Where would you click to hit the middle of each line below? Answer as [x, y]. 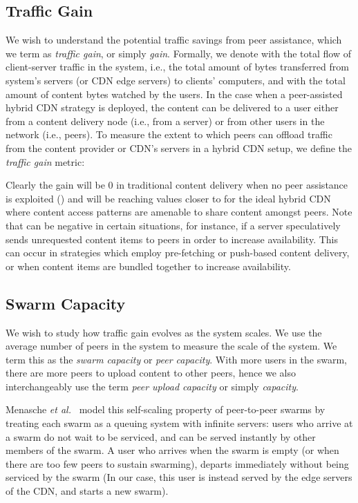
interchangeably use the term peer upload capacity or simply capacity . [152, 386]
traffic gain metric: [45, 161]
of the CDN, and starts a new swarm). [87, 491]
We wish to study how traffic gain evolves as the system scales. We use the [164, 332]
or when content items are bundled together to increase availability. [148, 266]
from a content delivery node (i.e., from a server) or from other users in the [165, 121]
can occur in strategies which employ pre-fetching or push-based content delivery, [178, 253]
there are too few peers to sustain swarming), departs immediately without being [177, 463]
